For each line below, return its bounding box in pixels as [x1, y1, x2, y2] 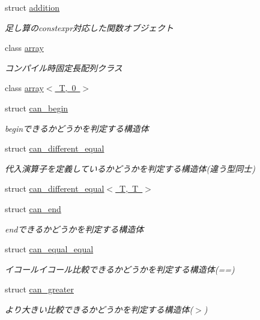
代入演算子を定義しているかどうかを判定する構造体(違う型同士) [5, 162, 256, 174]
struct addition [5, 1, 60, 13]
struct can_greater [5, 283, 74, 295]
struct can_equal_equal [5, 243, 94, 255]
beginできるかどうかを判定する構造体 [5, 122, 149, 134]
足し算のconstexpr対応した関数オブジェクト [5, 21, 174, 34]
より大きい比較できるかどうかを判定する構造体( [5, 303, 193, 315]
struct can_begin [5, 101, 68, 114]
